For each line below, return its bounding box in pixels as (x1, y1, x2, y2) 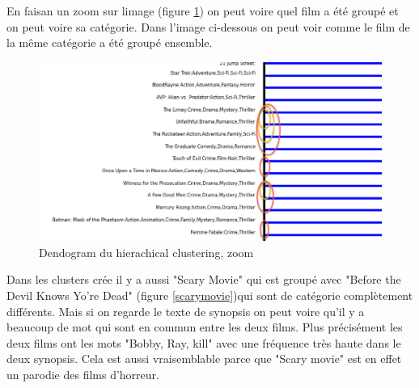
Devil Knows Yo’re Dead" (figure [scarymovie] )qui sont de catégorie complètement (6, 287, 413, 304)
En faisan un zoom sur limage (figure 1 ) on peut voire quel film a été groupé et (6, 2, 399, 19)
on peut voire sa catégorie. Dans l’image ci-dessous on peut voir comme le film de (6, 18, 410, 35)
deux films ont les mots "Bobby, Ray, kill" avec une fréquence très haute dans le (6, 334, 401, 351)
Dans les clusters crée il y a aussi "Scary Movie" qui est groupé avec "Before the (6, 271, 401, 288)
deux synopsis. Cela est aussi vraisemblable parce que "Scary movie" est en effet (6, 350, 402, 367)
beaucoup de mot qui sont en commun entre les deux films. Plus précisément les (6, 318, 403, 335)
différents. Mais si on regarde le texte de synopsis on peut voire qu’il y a (6, 302, 365, 319)
